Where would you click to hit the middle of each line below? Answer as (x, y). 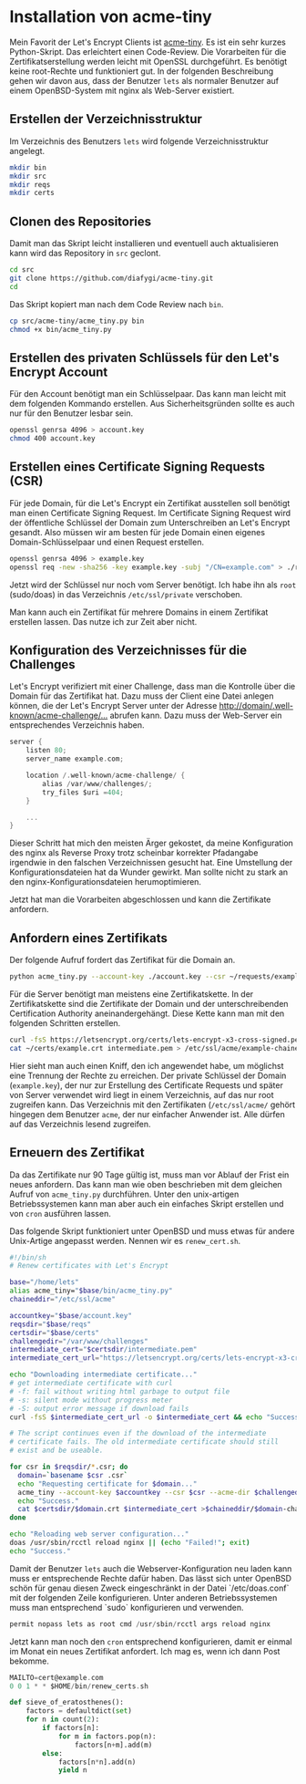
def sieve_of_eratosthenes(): (67, 1703)
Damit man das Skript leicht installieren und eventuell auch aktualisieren (144, 244)
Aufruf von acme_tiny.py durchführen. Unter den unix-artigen (124, 1194)
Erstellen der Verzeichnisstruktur (106, 119)
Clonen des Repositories (81, 221)
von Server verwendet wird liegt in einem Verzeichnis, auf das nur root (142, 1094)
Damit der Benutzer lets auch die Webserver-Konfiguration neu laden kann (151, 1568)
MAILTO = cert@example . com (56, 1677)
